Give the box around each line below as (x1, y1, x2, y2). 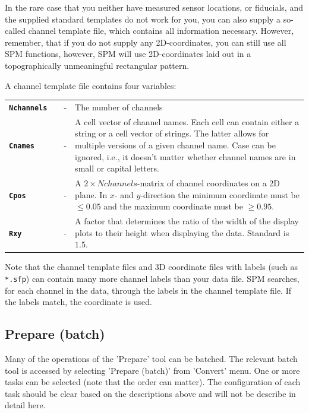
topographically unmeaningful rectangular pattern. (5, 59, 190, 71)
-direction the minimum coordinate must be (140, 188, 300, 201)
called (5, 24, 26, 37)
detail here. (5, 399, 46, 411)
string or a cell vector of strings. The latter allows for (75, 127, 269, 139)
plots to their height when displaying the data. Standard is (75, 226, 289, 239)
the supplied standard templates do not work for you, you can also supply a (5, 12, 281, 25)
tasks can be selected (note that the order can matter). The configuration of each (5, 376, 301, 388)
